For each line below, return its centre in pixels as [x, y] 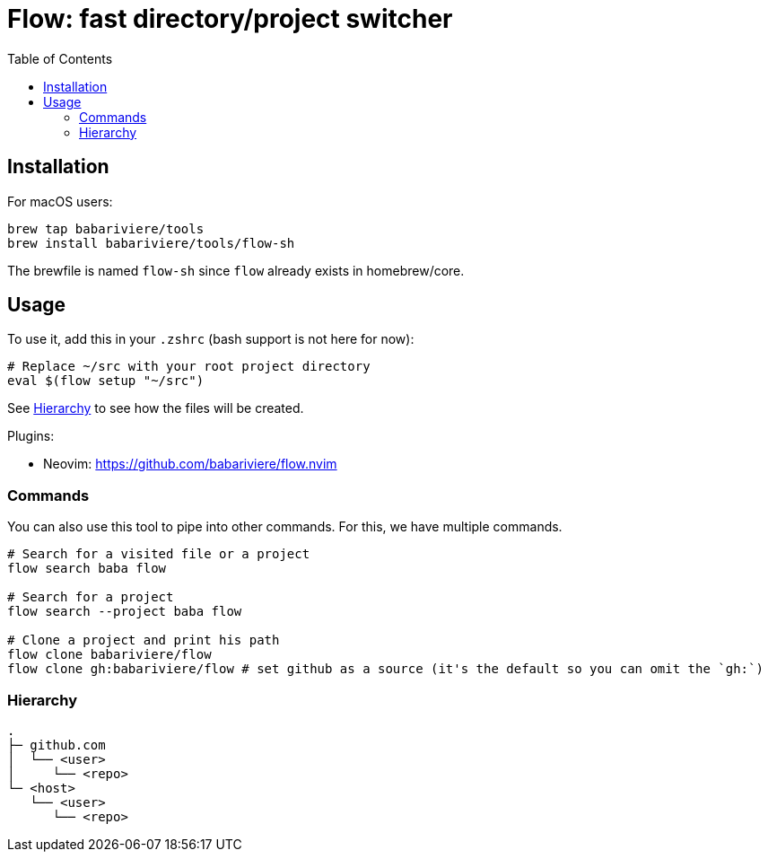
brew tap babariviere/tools [106, 228]
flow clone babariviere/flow [109, 655]
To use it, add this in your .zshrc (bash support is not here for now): [211, 339]
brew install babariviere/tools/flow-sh [151, 243]
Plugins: [31, 436]
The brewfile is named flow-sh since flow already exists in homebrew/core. [236, 270]
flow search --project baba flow [125, 612]
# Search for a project [91, 597]
